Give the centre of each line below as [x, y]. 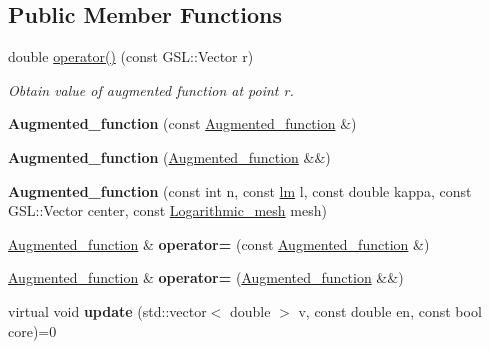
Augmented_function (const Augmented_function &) [182, 123]
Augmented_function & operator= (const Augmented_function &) [219, 243]
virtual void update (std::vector [107, 310]
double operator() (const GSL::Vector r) [131, 56]
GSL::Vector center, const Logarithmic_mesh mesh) [167, 210]
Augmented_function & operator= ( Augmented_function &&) [206, 277]
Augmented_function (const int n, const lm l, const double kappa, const [240, 190]
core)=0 [32, 330]
